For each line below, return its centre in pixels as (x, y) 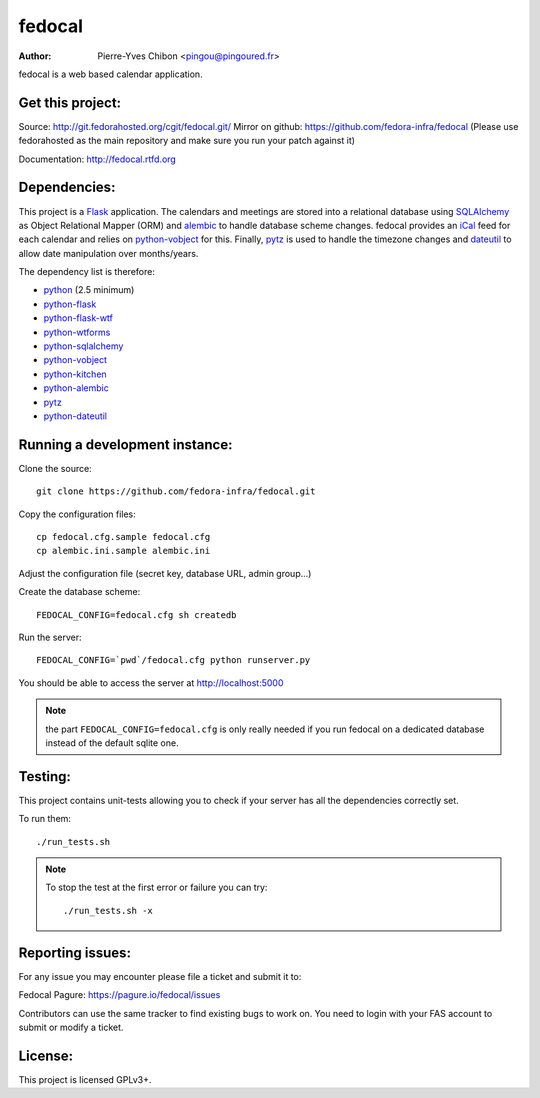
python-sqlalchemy (83, 346)
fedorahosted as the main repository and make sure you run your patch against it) (186, 141)
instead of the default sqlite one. (112, 742)
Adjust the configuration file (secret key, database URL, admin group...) (165, 573)
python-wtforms (77, 332)
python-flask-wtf (78, 318)
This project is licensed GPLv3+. (85, 1079)
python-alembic (76, 388)
